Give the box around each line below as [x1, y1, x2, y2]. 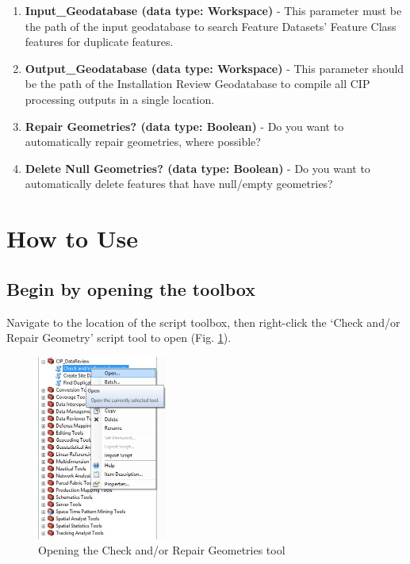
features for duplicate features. [25, 33, 174, 50]
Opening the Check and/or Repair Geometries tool [38, 542, 285, 558]
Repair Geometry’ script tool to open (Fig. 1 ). [6, 329, 232, 346]
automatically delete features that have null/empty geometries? [25, 175, 333, 192]
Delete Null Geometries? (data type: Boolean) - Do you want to [25, 159, 370, 176]
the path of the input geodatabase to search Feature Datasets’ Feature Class [25, 17, 397, 34]
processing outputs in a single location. [25, 90, 215, 107]
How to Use [6, 222, 138, 255]
